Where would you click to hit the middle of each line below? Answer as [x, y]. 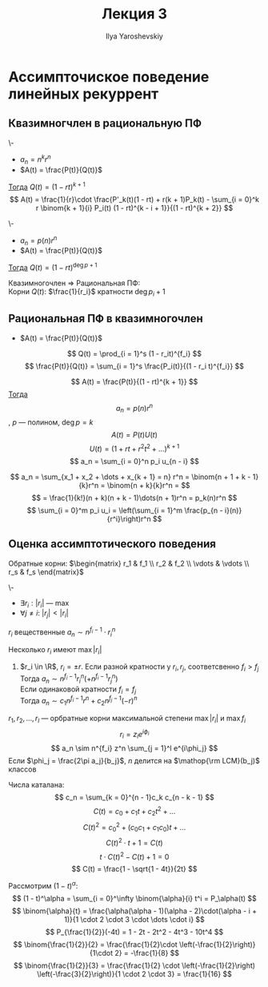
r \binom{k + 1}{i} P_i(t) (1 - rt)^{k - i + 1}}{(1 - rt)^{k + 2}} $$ [134, 207]
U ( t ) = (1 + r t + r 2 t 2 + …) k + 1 [134, 448]
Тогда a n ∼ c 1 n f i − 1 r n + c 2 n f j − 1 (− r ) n [78, 701]
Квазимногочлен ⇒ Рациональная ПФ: [74, 283]
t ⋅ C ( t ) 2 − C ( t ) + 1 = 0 [134, 856]
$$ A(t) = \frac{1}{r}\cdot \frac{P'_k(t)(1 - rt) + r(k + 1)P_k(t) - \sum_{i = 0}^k [134, 199]
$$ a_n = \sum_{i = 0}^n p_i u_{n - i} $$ [134, 461]
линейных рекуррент [84, 94]
